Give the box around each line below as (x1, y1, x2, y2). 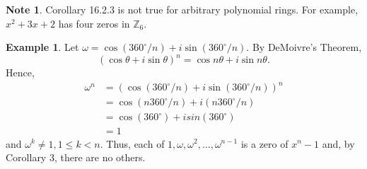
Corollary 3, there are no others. (6, 150, 146, 165)
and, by (322, 136, 355, 151)
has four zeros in (58, 16, 130, 30)
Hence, (6, 65, 35, 80)
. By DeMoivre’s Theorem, (246, 40, 362, 54)
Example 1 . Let (6, 40, 79, 54)
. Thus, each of (100, 136, 165, 151)
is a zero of (240, 136, 289, 151)
